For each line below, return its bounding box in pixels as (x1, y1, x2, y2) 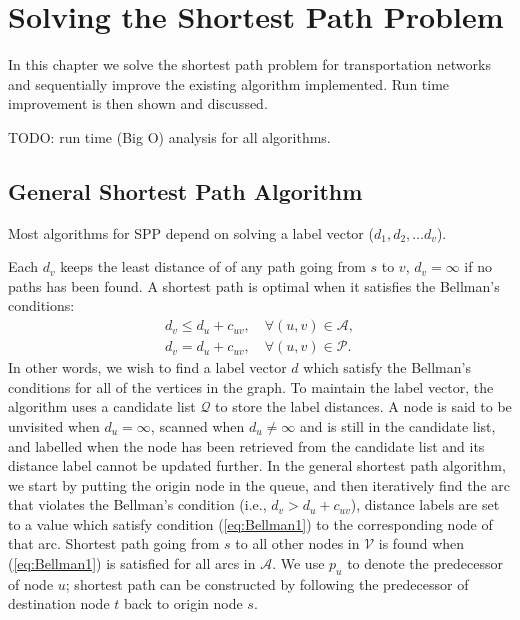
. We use (272, 553, 325, 574)
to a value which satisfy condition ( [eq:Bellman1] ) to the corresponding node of (8, 513, 493, 534)
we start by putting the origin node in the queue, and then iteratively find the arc (8, 474, 510, 495)
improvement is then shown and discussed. (8, 93, 268, 114)
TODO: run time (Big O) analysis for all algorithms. (8, 126, 331, 147)
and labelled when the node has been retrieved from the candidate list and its (8, 435, 485, 456)
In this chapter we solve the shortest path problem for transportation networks (8, 54, 491, 75)
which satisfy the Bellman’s (303, 357, 471, 378)
